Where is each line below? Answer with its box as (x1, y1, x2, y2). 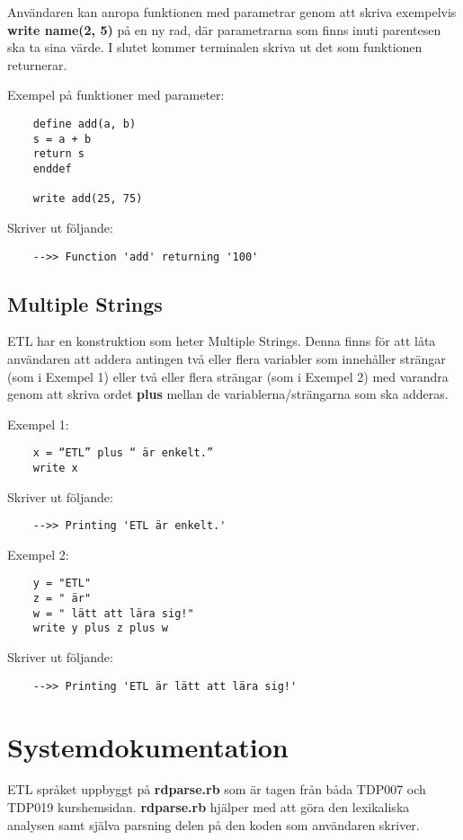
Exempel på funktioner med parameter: (7, 85, 225, 104)
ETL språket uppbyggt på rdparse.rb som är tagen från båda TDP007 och (7, 780, 426, 799)
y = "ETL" (32, 577, 92, 590)
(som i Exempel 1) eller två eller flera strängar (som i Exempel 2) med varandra (7, 367, 449, 385)
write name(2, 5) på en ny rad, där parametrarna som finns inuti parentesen (7, 20, 441, 39)
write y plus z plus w (32, 622, 168, 635)
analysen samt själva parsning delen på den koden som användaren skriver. (7, 815, 420, 834)
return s (32, 147, 85, 161)
